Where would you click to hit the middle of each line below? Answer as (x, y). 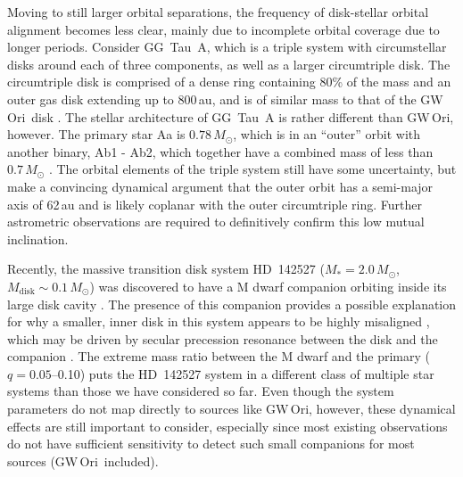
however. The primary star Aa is (96, 134)
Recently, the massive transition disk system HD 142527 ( (166, 269)
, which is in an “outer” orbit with (327, 134)
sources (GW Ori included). (83, 461)
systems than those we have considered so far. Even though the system (201, 391)
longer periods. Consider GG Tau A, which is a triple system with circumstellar (227, 47)
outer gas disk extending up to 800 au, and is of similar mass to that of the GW (225, 99)
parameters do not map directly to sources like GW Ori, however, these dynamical (231, 409)
